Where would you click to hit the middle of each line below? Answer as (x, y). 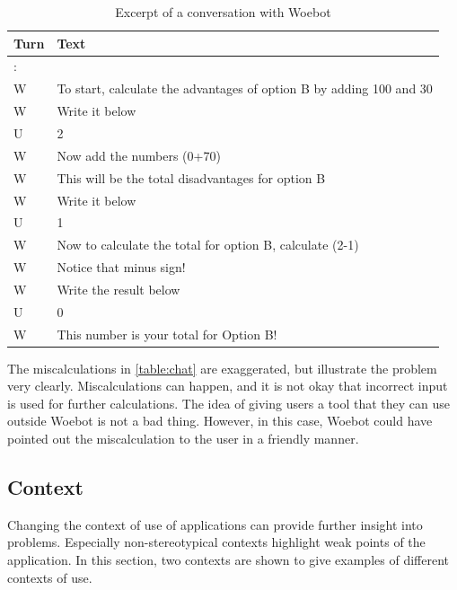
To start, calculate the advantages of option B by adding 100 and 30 (245, 88)
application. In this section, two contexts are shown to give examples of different (228, 560)
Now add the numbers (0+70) (139, 155)
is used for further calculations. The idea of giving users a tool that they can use (228, 403)
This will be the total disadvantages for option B (191, 177)
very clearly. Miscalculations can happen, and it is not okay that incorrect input (228, 386)
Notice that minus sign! (121, 267)
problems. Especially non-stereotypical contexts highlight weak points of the (216, 542)
